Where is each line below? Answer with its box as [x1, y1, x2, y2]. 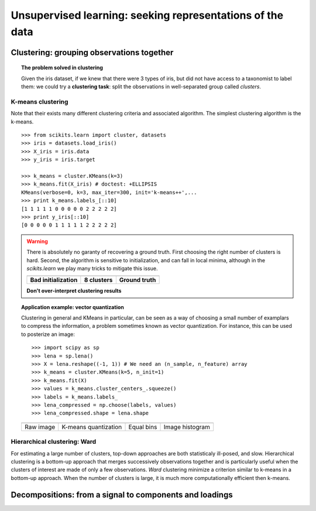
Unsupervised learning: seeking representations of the [11, 9, 284, 22]
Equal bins [128, 423, 157, 431]
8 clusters [84, 276, 113, 284]
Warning [26, 238, 48, 245]
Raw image [24, 423, 56, 431]
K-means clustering [11, 97, 68, 105]
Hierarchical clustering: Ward [11, 438, 97, 446]
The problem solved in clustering [21, 64, 104, 71]
